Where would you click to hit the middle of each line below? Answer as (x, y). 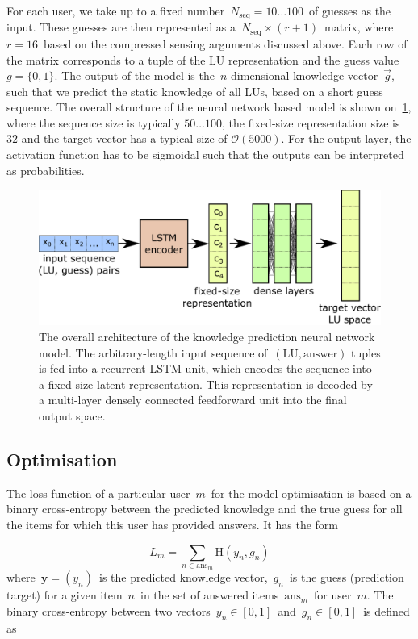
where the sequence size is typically (94, 122)
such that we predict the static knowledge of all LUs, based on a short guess (195, 91)
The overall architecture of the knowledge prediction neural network (207, 336)
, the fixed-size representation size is (311, 122)
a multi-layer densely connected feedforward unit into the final (193, 400)
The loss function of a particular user (98, 493)
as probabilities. (46, 170)
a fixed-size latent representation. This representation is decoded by (206, 384)
